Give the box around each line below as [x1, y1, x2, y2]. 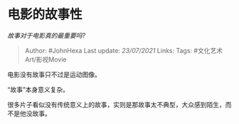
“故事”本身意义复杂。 [7, 85, 70, 94]
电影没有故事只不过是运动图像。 [7, 70, 101, 79]
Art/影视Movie [24, 55, 67, 64]
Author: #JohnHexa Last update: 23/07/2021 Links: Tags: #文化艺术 [24, 46, 223, 55]
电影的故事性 [7, 6, 83, 23]
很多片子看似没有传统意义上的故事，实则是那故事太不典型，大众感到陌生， [7, 100, 225, 108]
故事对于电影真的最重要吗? [7, 31, 86, 40]
